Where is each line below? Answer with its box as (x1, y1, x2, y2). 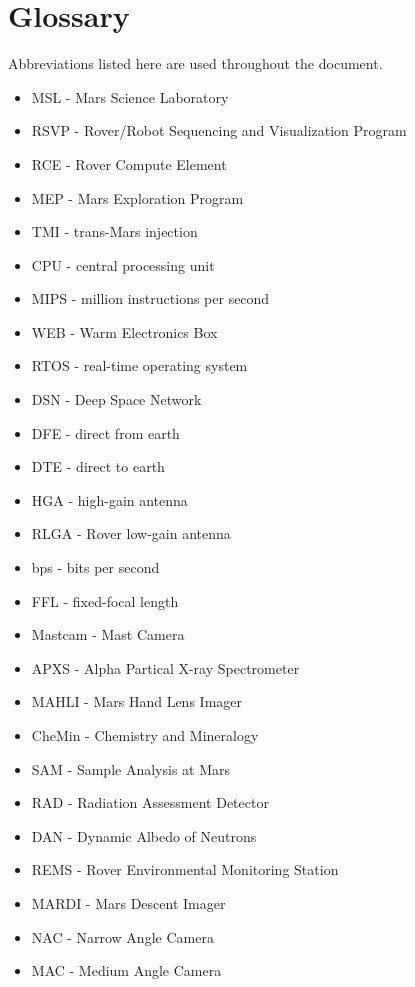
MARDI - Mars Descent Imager (31, 892, 226, 913)
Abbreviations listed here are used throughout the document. (8, 53, 383, 74)
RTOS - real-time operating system (31, 355, 248, 376)
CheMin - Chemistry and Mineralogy (31, 725, 259, 745)
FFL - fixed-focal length (31, 590, 179, 611)
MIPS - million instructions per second (31, 288, 270, 309)
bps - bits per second (31, 557, 160, 578)
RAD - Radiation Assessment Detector (31, 792, 269, 813)
